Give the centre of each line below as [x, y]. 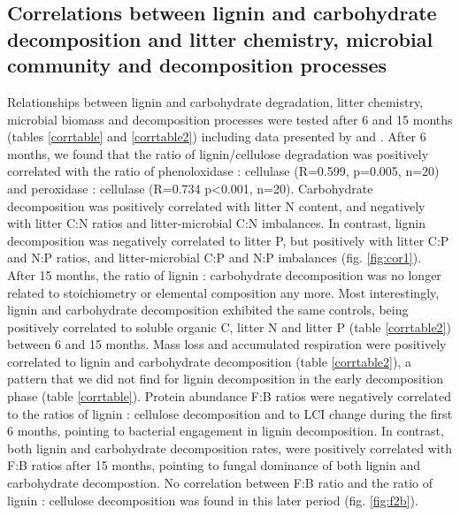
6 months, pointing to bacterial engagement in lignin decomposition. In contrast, [226, 431]
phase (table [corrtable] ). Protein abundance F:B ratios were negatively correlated [229, 396]
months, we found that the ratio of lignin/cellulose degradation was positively [218, 153]
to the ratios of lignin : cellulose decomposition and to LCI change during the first [230, 413]
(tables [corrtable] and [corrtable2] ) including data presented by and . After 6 [217, 137]
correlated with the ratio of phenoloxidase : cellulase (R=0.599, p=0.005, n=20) [223, 171]
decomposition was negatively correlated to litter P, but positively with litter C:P [228, 240]
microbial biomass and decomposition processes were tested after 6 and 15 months [230, 119]
